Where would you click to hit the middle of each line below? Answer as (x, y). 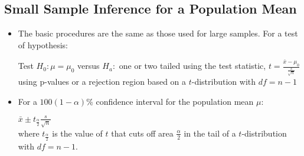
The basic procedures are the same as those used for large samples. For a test (158, 33)
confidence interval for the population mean (175, 101)
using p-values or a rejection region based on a (102, 82)
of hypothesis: (43, 44)
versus (89, 66)
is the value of (77, 133)
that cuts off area (142, 133)
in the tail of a (210, 133)
